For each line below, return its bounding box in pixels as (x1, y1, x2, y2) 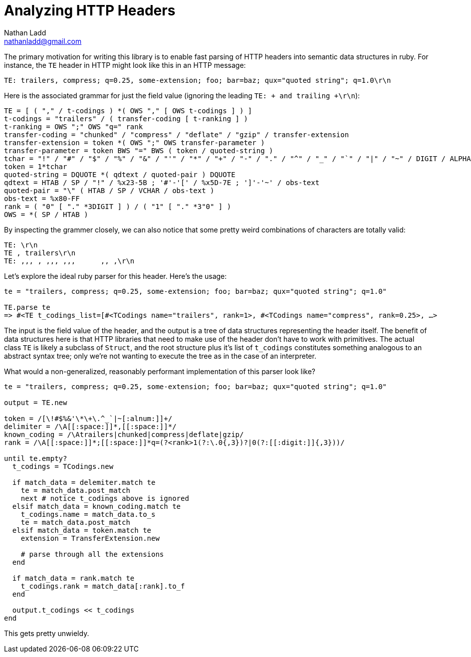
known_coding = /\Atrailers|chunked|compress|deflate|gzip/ (4, 430, 244, 438)
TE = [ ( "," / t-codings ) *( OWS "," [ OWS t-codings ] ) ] (4, 106, 252, 115)
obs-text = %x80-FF (4, 194, 80, 203)
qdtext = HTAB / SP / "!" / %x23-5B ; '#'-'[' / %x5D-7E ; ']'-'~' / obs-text (4, 178, 320, 187)
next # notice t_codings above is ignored (20, 494, 189, 502)
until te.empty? (4, 454, 67, 462)
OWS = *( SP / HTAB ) (4, 210, 88, 219)
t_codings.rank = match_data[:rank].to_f (20, 582, 185, 590)
